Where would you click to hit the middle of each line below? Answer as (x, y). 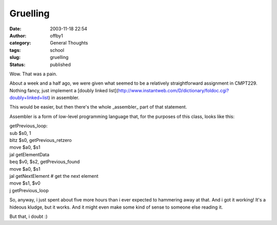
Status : (17, 65)
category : (20, 43)
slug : (15, 57)
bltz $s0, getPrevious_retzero (41, 140)
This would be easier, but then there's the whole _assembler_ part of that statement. (98, 107)
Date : (15, 29)
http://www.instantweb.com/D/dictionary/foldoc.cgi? (174, 90)
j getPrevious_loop (29, 190)
